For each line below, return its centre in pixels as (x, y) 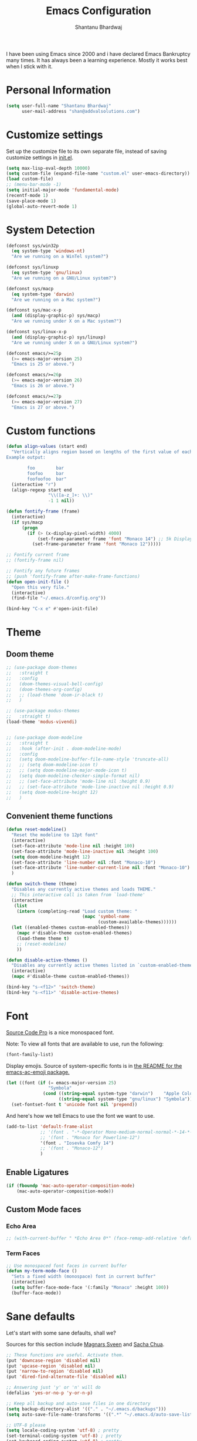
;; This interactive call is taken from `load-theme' (78, 894)
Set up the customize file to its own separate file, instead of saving (86, 151)
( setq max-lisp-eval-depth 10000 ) (48, 168)
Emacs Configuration (98, 11)
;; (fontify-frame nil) (35, 560)
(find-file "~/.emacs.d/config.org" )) (59, 598)
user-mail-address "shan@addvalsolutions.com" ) (81, 111)
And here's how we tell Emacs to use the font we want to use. (81, 1115)
